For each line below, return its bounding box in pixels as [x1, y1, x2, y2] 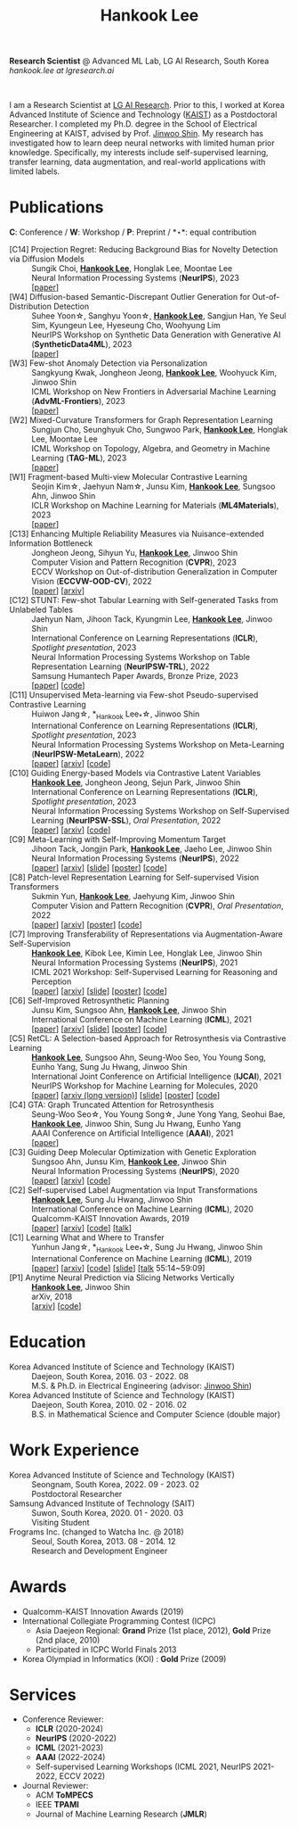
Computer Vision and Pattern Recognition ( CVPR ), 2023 [31, 557, 238, 567]
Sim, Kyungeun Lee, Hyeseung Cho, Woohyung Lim [31, 320, 221, 331]
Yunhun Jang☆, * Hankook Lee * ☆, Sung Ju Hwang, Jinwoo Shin [31, 1241, 263, 1254]
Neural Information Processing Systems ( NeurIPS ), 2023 [31, 273, 240, 284]
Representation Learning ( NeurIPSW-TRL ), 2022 [31, 661, 211, 672]
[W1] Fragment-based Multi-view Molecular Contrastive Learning [9, 472, 247, 483]
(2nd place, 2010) [35, 1634, 101, 1645]
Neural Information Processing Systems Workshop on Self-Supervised [31, 805, 290, 816]
